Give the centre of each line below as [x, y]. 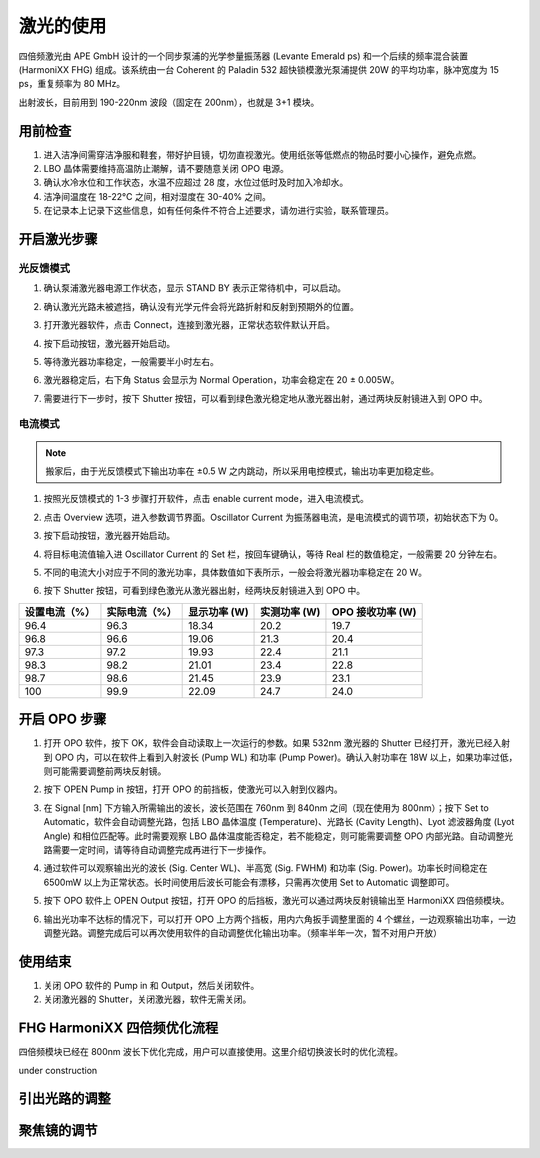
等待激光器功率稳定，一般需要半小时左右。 [131, 361]
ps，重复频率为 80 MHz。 [72, 84]
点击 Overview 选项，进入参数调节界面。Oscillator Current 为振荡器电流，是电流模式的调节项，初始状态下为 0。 [273, 517]
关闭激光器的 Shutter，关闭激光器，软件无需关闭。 [147, 999]
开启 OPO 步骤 [62, 719]
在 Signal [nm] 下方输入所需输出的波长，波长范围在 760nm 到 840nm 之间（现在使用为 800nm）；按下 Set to [266, 807]
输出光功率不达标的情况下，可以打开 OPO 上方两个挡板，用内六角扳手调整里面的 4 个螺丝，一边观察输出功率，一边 [280, 919]
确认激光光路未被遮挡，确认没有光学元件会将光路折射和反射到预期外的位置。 [201, 306]
